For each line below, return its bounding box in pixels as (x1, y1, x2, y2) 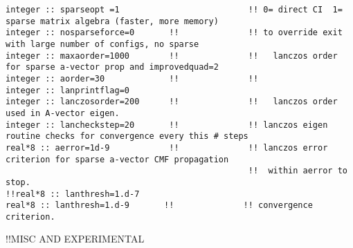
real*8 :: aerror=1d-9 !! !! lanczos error (6, 142, 328, 153)
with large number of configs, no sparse (6, 39, 199, 49)
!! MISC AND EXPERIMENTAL (6, 231, 145, 246)
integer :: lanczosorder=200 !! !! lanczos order (6, 97, 338, 107)
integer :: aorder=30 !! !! (6, 73, 259, 84)
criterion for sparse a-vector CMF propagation (6, 154, 229, 164)
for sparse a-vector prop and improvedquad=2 (6, 62, 219, 73)
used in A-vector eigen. (6, 108, 120, 118)
